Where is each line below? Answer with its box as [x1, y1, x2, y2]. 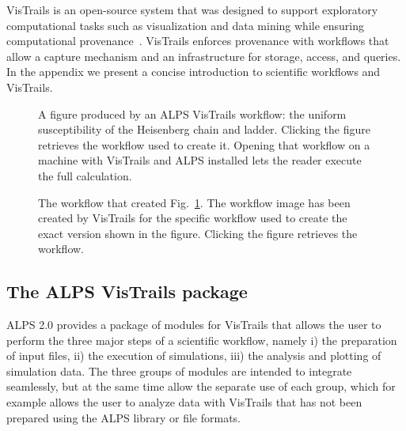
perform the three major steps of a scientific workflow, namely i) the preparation [6, 331, 397, 348]
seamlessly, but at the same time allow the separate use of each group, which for [6, 378, 396, 395]
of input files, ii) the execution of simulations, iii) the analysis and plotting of [6, 347, 381, 364]
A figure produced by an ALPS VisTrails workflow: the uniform [38, 105, 347, 122]
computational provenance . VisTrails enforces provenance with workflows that [6, 32, 389, 49]
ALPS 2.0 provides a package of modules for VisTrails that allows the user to [6, 316, 381, 333]
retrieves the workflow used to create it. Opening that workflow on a [38, 136, 370, 153]
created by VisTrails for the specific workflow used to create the [38, 210, 347, 226]
